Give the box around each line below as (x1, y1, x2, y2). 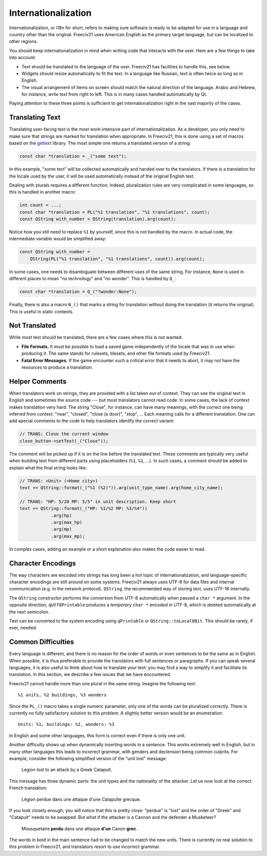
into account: (9, 54, 36, 60)
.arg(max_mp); (50, 533, 85, 539)
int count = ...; (19, 202, 62, 208)
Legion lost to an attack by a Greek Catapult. (21, 767, 112, 773)
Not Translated (9, 322, 56, 330)
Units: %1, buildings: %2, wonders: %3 (18, 721, 115, 727)
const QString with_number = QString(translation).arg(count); (19, 216, 177, 222)
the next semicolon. (9, 609, 49, 615)
